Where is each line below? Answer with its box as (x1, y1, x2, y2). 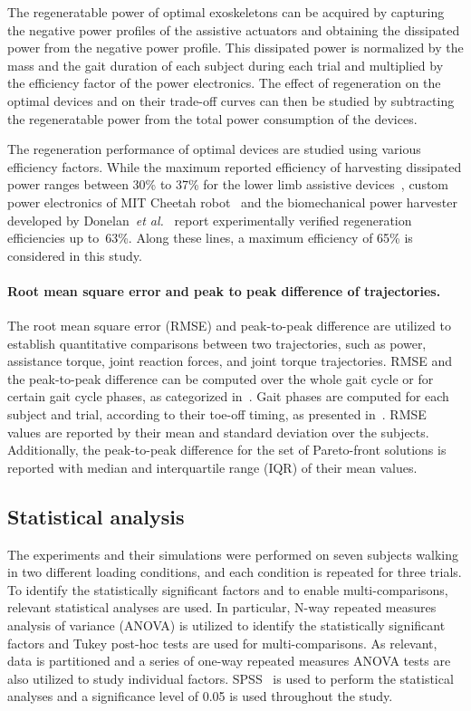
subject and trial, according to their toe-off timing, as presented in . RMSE (7, 405, 427, 424)
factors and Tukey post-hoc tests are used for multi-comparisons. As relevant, (7, 633, 437, 652)
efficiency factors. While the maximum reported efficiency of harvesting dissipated (7, 157, 462, 176)
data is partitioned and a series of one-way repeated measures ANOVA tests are (7, 651, 451, 670)
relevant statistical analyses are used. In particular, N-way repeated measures (7, 598, 437, 617)
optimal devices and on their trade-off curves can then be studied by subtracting (7, 91, 455, 110)
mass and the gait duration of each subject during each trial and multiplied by (7, 55, 444, 74)
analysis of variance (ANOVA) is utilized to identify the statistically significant (7, 616, 446, 635)
